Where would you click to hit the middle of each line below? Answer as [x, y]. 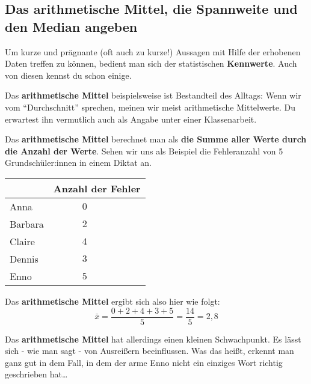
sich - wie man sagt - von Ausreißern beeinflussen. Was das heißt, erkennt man [149, 351]
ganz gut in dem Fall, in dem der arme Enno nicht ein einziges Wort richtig [144, 362]
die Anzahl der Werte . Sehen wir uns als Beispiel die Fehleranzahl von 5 [144, 151]
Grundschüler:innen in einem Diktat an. [78, 163]
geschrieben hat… [36, 374]
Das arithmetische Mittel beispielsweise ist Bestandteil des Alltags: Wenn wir [153, 95]
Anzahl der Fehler [97, 188]
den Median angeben [71, 26]
